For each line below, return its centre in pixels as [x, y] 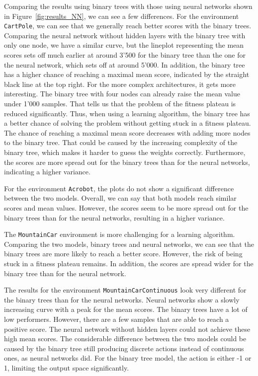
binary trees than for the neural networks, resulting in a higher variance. [114, 217]
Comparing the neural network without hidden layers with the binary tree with [125, 35]
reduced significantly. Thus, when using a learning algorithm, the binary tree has [127, 113]
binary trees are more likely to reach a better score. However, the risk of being [123, 254]
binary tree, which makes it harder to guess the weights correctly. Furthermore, [125, 152]
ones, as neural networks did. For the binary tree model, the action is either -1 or [128, 358]
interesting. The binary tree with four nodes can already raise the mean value [122, 94]
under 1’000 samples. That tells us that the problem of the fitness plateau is [120, 103]
